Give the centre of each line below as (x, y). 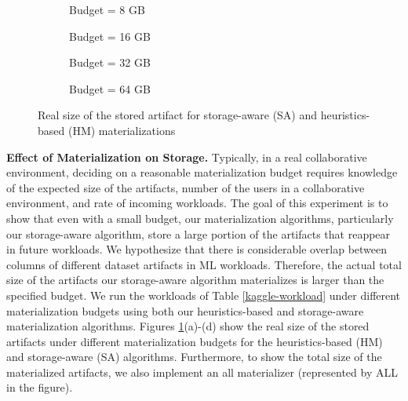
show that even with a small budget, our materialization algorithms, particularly (200, 218)
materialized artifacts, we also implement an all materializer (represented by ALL (202, 372)
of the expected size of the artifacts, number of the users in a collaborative (186, 187)
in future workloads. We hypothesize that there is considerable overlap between (197, 249)
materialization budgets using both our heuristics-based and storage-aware (185, 310)
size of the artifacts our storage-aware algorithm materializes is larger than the (195, 280)
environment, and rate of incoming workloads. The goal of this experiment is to (197, 203)
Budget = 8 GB (107, 9)
